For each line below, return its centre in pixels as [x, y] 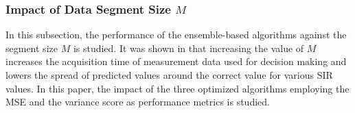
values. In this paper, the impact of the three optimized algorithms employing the [177, 88]
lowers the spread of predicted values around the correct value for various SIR [169, 75]
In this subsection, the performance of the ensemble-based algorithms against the [176, 35]
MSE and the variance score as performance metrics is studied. [138, 102]
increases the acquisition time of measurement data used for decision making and [176, 61]
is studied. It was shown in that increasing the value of [188, 48]
